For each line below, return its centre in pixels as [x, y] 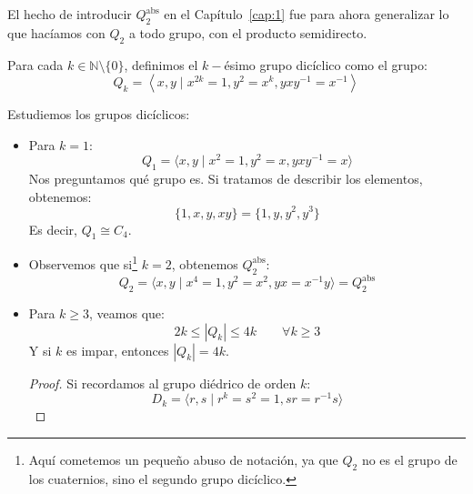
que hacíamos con [56, 32]
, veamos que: [127, 313]
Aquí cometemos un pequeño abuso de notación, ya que [183, 459]
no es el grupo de [409, 459]
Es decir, [53, 229]
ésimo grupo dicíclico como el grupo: [326, 64]
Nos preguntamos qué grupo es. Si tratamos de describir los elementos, [226, 179]
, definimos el [161, 64]
